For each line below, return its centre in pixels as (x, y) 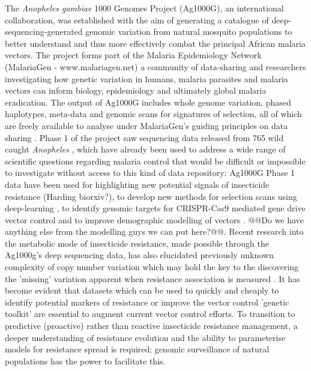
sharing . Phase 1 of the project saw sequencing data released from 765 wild (144, 137)
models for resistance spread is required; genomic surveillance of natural (137, 349)
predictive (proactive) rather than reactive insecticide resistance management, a (151, 326)
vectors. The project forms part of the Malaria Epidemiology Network (133, 55)
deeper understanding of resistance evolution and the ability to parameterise (145, 337)
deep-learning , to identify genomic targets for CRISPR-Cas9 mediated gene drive (155, 208)
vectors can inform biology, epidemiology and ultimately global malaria (136, 90)
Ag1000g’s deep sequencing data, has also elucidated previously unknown (139, 255)
